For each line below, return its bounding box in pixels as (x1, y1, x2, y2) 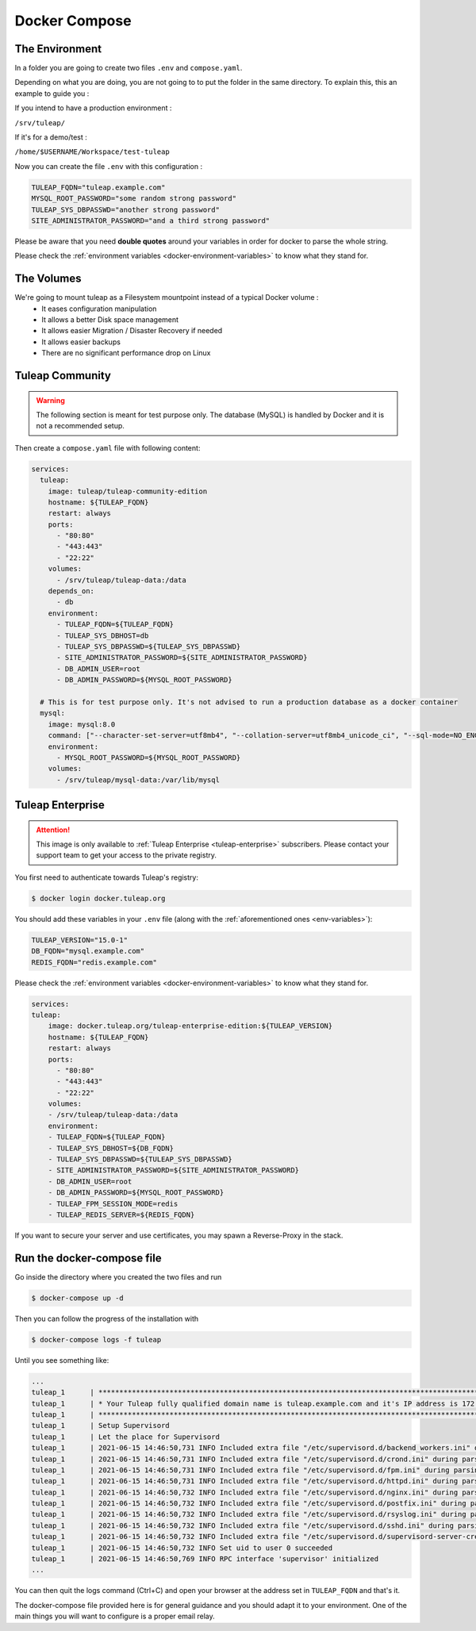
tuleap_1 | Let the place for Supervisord (31, 1432, 220, 1441)
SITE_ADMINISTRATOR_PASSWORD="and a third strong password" (31, 216, 271, 225)
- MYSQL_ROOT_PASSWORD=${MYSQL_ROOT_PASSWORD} (56, 753, 241, 762)
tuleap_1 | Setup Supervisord (31, 1421, 170, 1430)
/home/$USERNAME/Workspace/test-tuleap (14, 148, 170, 156)
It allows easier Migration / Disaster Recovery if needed (41, 326, 223, 336)
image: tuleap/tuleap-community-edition (48, 486, 208, 496)
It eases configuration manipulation (41, 304, 157, 313)
